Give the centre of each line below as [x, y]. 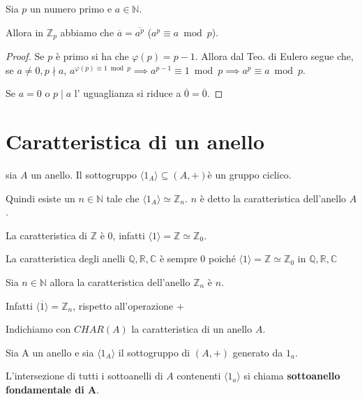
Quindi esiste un [40, 198]
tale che [123, 198]
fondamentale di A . [53, 389]
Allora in [25, 32]
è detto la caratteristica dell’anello [273, 198]
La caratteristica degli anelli [66, 258]
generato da [258, 352]
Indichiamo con [38, 329]
